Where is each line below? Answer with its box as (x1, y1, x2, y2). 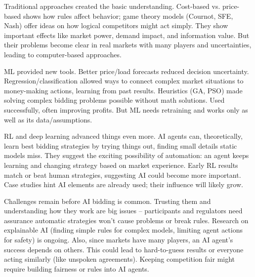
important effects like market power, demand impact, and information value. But (4, 30, 250, 40)
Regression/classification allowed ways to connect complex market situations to (4, 76, 244, 86)
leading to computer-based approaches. (4, 49, 122, 59)
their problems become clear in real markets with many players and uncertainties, (4, 40, 252, 50)
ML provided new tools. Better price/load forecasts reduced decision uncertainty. (4, 66, 249, 76)
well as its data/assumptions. (4, 114, 92, 124)
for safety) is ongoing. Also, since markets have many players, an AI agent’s (4, 235, 233, 245)
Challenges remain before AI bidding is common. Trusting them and (4, 196, 211, 206)
